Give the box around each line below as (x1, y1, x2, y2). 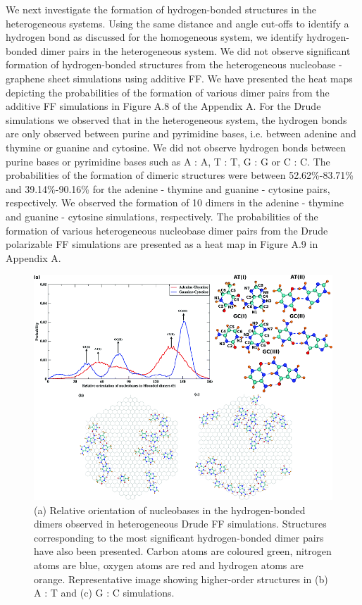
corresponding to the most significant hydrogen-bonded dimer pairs (34, 530, 324, 544)
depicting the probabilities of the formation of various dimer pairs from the (6, 85, 330, 99)
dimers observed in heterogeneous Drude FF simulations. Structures (34, 516, 327, 531)
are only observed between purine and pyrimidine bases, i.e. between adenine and (6, 126, 356, 141)
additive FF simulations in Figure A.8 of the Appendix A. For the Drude (6, 99, 321, 113)
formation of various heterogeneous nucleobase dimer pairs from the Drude (6, 223, 328, 237)
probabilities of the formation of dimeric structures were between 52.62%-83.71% (6, 168, 354, 182)
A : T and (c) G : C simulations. (34, 585, 175, 600)
